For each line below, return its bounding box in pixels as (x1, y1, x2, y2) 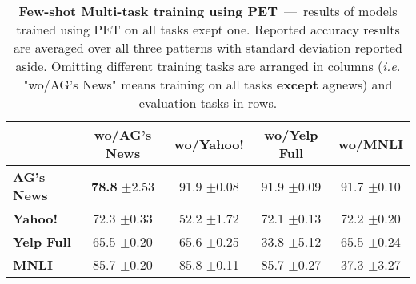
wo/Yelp (264, 125, 318, 144)
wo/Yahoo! (174, 134, 244, 153)
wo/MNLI (338, 134, 403, 153)
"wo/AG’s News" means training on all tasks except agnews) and (23, 75, 393, 93)
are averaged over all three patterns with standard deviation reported (14, 38, 402, 57)
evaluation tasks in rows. (138, 93, 278, 112)
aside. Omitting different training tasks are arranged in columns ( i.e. (15, 57, 401, 75)
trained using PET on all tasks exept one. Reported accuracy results (16, 20, 400, 38)
